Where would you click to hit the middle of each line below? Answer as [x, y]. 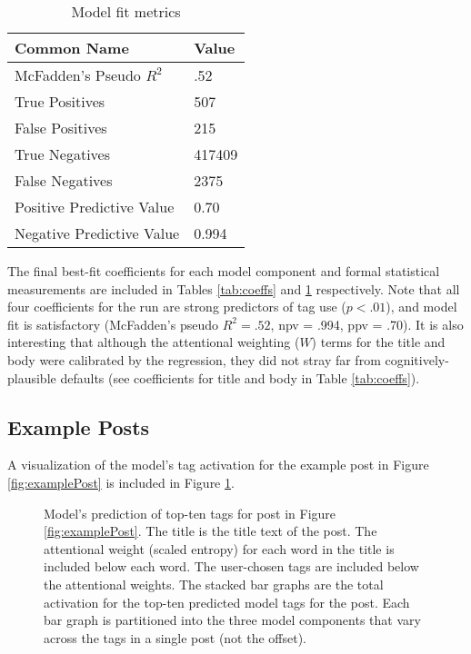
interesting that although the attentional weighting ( [154, 342]
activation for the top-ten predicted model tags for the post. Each [227, 602]
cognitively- [417, 359]
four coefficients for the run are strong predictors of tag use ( [177, 307]
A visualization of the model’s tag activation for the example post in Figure [218, 465]
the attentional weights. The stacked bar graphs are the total [214, 584]
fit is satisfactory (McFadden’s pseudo [113, 324]
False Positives [61, 128]
